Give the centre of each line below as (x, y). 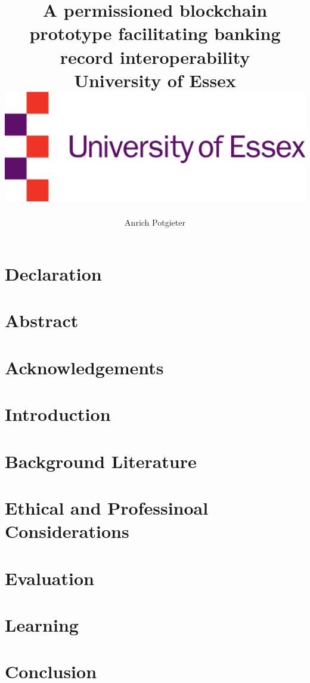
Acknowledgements (84, 367)
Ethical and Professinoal (107, 507)
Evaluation (49, 578)
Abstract (42, 320)
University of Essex (155, 80)
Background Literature (101, 461)
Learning (42, 624)
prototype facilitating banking (155, 33)
